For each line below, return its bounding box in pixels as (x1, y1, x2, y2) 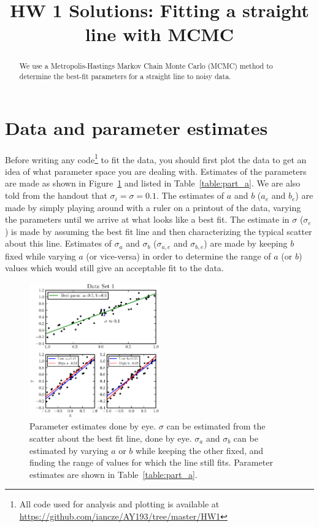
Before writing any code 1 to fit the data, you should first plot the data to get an (5, 151, 307, 166)
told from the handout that (5, 189, 107, 202)
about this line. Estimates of (5, 237, 112, 250)
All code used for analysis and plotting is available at (19, 498, 220, 510)
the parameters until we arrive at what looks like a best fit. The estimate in (5, 213, 290, 226)
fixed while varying (5, 249, 76, 262)
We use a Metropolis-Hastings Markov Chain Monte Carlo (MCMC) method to (19, 61, 273, 71)
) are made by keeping (204, 237, 288, 250)
